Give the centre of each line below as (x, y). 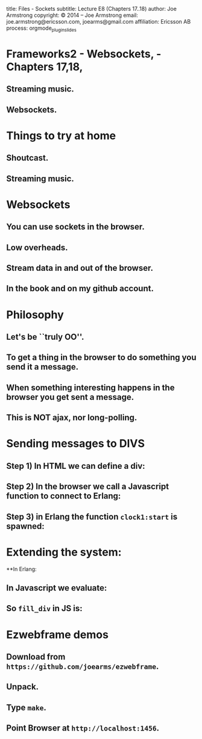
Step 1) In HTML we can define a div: (76, 466)
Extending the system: (64, 552)
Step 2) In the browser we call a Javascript (88, 487)
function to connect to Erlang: (64, 496)
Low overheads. (37, 247)
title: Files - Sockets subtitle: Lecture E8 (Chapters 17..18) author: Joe (91, 9)
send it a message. (43, 367)
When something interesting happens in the (90, 387)
